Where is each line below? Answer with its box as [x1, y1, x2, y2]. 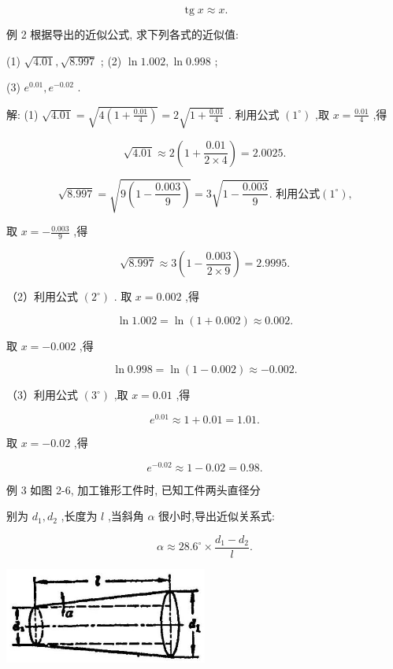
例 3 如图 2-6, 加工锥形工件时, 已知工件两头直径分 [6, 481, 261, 497]
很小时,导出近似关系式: [158, 508, 275, 524]
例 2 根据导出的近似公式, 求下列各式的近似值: [6, 26, 239, 42]
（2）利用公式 [6, 288, 78, 305]
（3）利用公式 [6, 386, 78, 403]
